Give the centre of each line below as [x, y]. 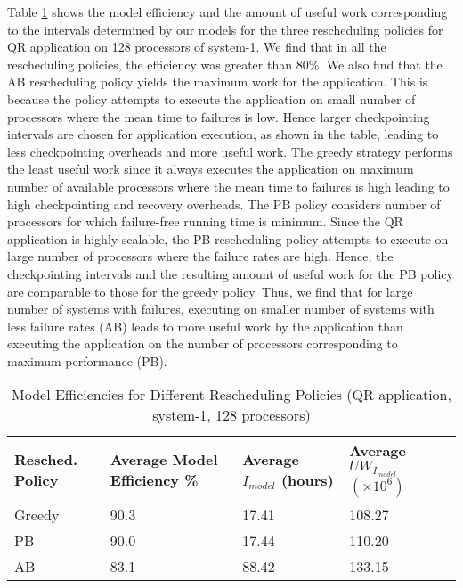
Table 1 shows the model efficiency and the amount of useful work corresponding [227, 12]
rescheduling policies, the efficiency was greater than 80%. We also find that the [225, 64]
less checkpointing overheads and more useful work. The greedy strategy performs [230, 151]
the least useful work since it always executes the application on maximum [211, 169]
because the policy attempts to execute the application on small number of [211, 98]
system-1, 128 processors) [231, 415]
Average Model [164, 459]
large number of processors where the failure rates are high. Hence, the [200, 256]
